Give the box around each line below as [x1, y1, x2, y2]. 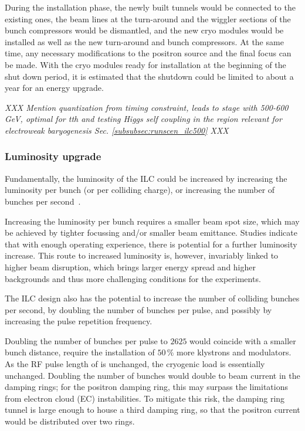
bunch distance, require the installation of [5, 346, 155, 358]
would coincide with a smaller [189, 334, 296, 347]
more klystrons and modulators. [177, 346, 292, 358]
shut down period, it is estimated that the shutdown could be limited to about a [5, 70, 294, 82]
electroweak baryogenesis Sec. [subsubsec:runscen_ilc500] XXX [5, 124, 229, 136]
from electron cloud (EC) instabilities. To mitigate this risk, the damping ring [5, 392, 285, 404]
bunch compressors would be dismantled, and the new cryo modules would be [5, 24, 284, 36]
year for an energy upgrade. [5, 82, 104, 94]
